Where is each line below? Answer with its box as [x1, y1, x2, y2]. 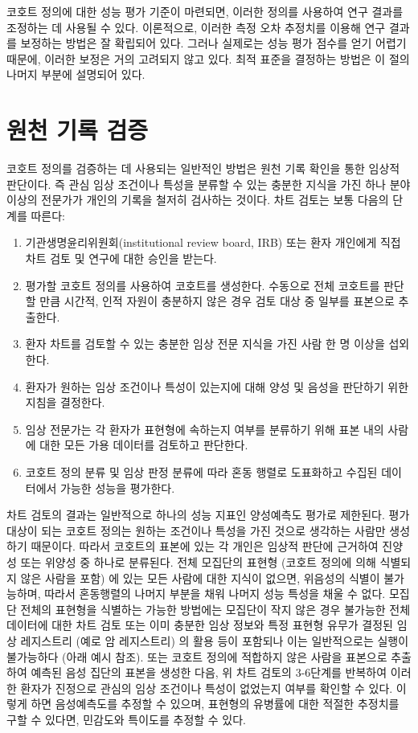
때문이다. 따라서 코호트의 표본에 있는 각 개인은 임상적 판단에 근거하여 [31, 538, 379, 555]
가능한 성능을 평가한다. [60, 479, 175, 496]
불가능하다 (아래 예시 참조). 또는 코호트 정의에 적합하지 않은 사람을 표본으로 [6, 648, 387, 665]
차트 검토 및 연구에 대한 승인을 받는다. [25, 250, 217, 267]
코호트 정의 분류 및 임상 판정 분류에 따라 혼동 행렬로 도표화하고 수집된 [25, 464, 378, 480]
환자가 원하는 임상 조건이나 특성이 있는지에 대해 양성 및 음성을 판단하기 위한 [25, 378, 409, 395]
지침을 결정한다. [25, 394, 105, 411]
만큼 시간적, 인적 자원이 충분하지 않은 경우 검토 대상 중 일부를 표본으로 [39, 293, 395, 309]
